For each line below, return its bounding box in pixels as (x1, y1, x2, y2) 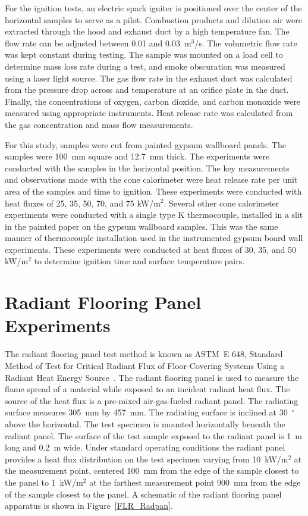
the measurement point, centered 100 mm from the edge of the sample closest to (5, 464, 299, 477)
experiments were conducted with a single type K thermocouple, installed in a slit (5, 208, 303, 221)
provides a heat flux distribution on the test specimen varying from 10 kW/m (5, 452, 288, 465)
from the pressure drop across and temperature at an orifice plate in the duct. (5, 83, 289, 96)
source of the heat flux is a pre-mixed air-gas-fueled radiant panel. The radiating (5, 394, 298, 406)
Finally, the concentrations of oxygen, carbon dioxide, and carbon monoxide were (5, 95, 301, 107)
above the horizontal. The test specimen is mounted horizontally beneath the (5, 417, 285, 430)
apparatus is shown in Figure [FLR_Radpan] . (5, 499, 173, 512)
